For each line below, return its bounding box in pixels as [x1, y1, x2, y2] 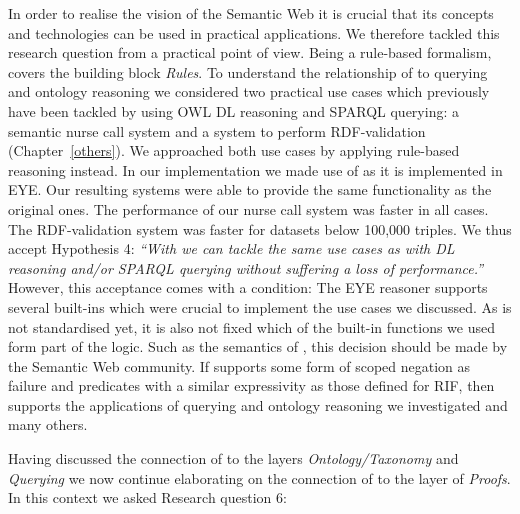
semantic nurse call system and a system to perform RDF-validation [8, 120, 426, 141]
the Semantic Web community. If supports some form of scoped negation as [8, 355, 471, 376]
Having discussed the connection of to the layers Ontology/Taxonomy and [8, 448, 459, 469]
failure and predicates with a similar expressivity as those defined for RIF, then [8, 375, 495, 396]
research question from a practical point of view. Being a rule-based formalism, [8, 42, 492, 63]
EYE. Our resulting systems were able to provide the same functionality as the [8, 179, 492, 200]
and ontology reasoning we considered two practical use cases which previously [8, 81, 490, 102]
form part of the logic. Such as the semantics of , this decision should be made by [8, 336, 508, 357]
